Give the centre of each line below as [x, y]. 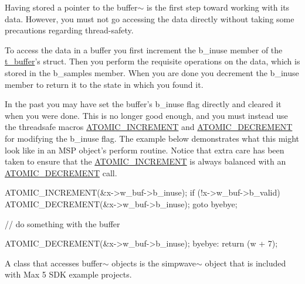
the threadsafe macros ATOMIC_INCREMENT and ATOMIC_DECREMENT [149, 127]
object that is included [245, 263]
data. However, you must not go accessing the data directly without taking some [150, 18]
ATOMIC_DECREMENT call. [61, 172]
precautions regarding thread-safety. [69, 30]
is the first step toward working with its [218, 7]
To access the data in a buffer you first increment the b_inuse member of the [144, 49]
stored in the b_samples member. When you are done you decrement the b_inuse [152, 72]
